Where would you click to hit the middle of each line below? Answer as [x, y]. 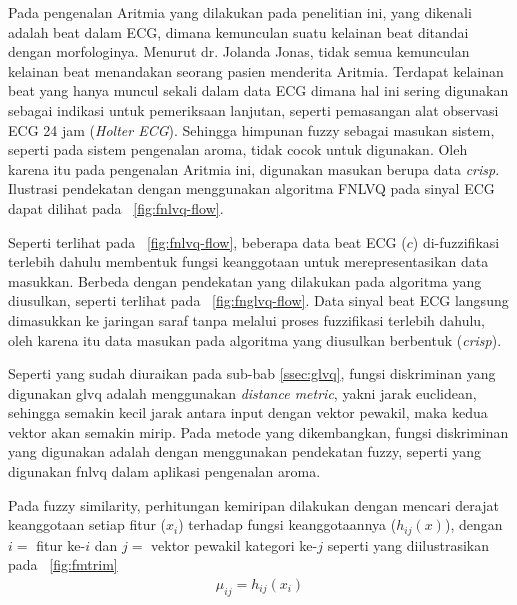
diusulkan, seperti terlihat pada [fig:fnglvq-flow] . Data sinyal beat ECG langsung [258, 300]
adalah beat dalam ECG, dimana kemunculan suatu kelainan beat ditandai [238, 31]
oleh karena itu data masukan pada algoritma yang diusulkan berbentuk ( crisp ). [255, 339]
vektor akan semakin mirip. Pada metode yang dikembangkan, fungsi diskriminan [258, 431]
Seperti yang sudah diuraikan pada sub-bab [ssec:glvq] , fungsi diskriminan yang [252, 373]
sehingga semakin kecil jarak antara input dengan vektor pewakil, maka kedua [248, 412]
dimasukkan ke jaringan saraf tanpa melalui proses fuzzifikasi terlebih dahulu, [246, 319]
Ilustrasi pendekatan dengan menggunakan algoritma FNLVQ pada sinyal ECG [251, 188]
